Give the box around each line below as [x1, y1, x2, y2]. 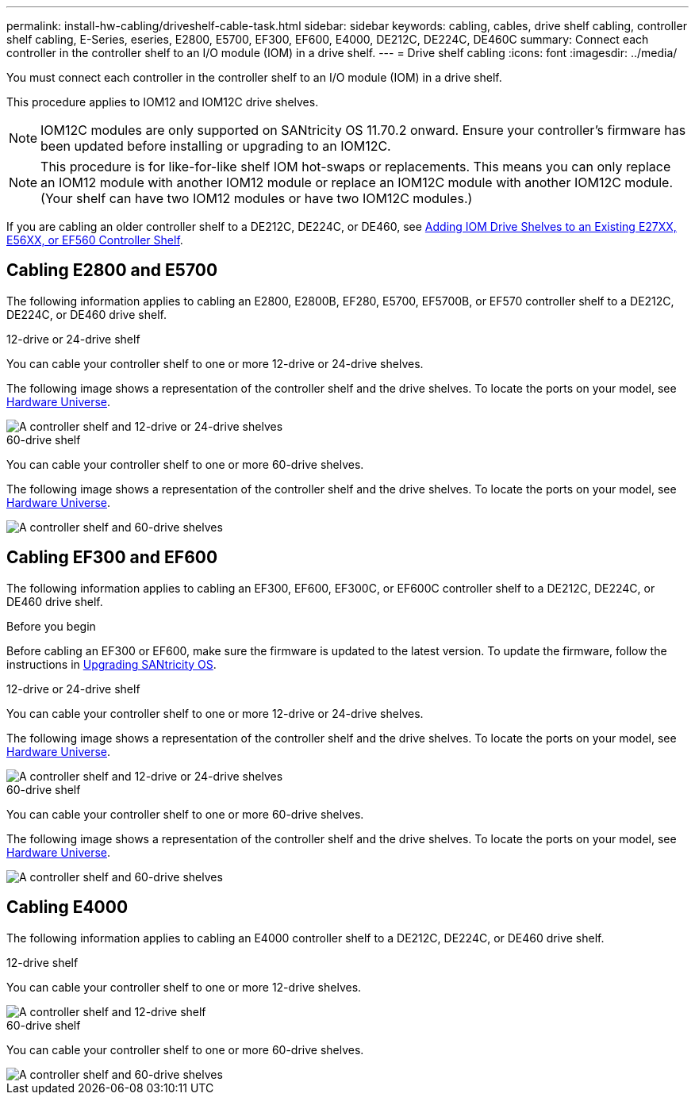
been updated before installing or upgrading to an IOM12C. [40, 138, 391, 154]
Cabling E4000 [6, 897, 129, 918]
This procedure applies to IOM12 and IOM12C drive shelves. [6, 95, 319, 109]
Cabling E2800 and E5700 [6, 260, 218, 281]
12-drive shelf [6, 955, 79, 969]
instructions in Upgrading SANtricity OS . [6, 657, 217, 671]
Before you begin [6, 619, 96, 633]
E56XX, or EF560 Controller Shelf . [6, 233, 183, 247]
